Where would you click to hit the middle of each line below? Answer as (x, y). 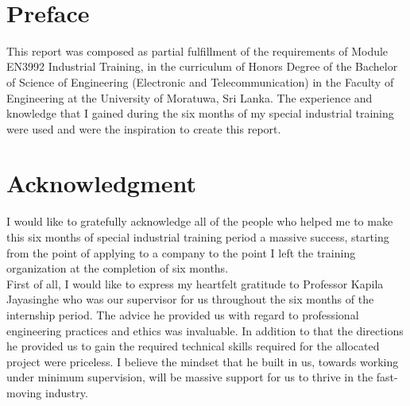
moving (24, 392)
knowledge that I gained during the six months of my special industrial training (200, 113)
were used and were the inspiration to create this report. (144, 128)
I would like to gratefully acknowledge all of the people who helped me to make (200, 221)
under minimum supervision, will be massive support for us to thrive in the (190, 377)
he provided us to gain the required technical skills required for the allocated (193, 346)
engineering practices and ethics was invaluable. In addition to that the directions (205, 330)
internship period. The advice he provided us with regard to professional (183, 314)
